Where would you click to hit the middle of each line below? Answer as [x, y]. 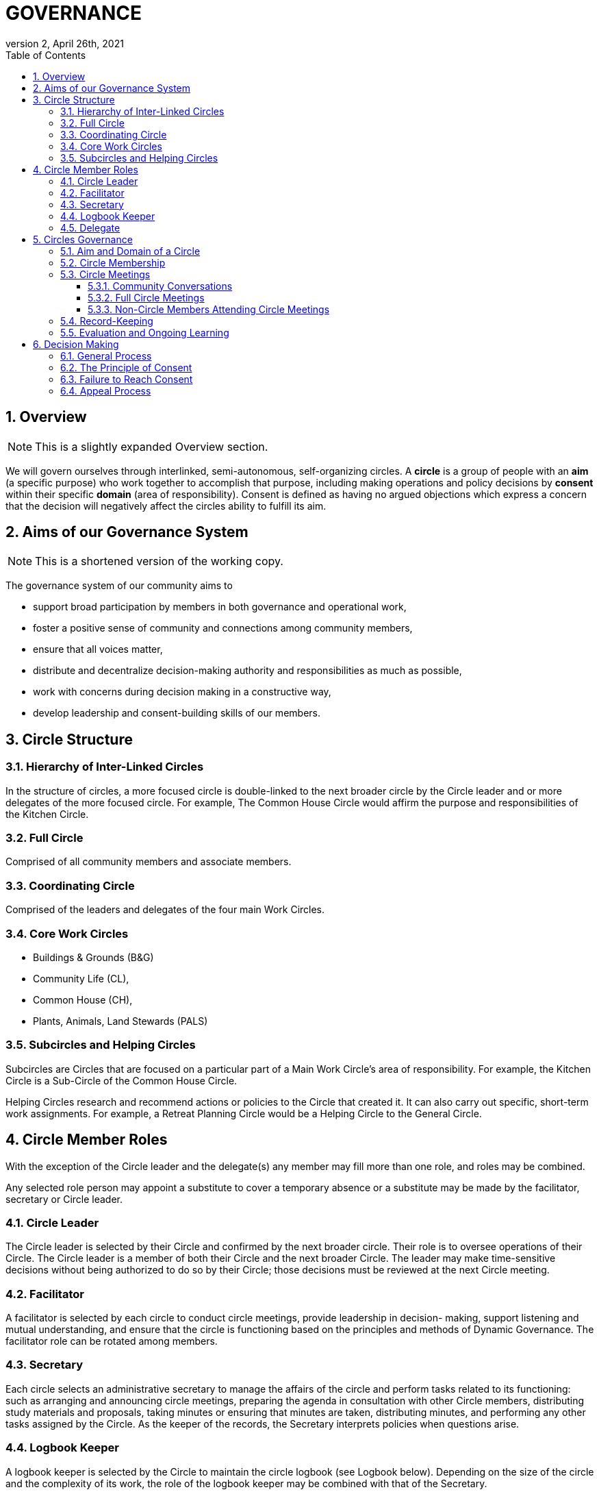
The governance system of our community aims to [119, 586]
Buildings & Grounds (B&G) [93, 957]
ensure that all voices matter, [98, 649]
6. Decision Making [76, 344]
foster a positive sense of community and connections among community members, [223, 628]
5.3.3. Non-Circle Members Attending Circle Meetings [209, 309]
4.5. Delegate [90, 227]
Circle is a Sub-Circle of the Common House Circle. [122, 1080]
